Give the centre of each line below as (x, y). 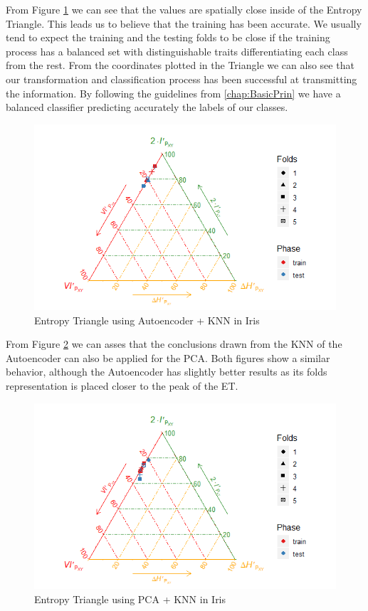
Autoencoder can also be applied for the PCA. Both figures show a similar (168, 357)
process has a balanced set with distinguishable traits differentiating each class (177, 51)
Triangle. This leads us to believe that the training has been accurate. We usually (184, 23)
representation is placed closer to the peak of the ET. (122, 386)
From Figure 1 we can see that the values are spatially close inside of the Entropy (184, 9)
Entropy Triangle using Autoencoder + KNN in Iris (147, 320)
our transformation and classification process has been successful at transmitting (182, 79)
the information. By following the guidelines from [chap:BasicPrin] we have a (173, 93)
